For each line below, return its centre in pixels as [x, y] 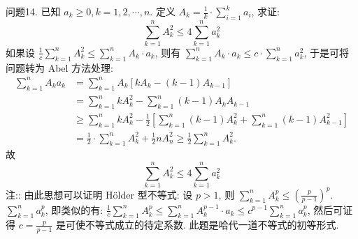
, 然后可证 [330, 209]
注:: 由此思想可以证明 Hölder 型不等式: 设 [99, 194]
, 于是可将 [327, 52]
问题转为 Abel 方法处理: [59, 67]
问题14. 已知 [33, 11]
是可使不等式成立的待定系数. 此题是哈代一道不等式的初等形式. [197, 225]
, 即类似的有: [74, 209]
